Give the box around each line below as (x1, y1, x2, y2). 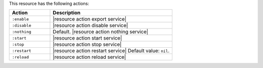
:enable (12, 16, 29, 22)
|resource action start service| (53, 35, 122, 41)
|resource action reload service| (53, 54, 126, 60)
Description (53, 10, 81, 16)
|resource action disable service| (53, 22, 129, 29)
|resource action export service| (53, 16, 127, 23)
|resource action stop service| (53, 41, 122, 48)
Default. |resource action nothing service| (53, 28, 149, 35)
